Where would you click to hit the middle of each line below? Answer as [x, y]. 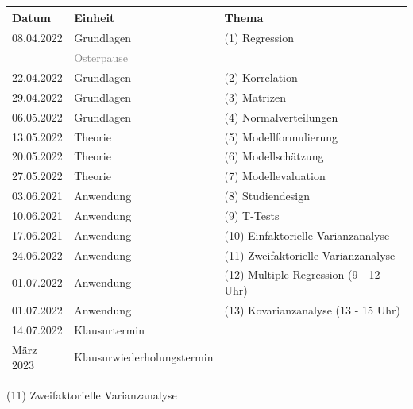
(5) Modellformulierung [281, 136]
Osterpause [101, 58]
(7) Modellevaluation [275, 176]
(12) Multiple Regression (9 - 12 [302, 274]
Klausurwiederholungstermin [144, 357]
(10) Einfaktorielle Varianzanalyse [307, 235]
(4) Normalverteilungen [281, 116]
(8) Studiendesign [267, 196]
